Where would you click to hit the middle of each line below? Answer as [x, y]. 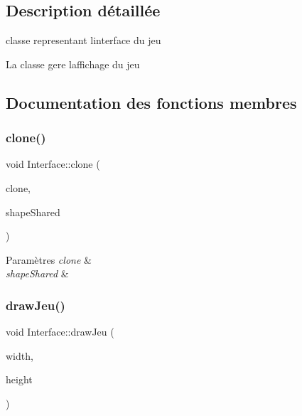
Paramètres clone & [49, 259]
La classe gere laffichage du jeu [73, 64]
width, [20, 355]
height [19, 379]
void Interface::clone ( [53, 164]
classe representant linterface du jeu [83, 40]
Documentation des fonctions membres [151, 102]
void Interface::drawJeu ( [60, 332]
